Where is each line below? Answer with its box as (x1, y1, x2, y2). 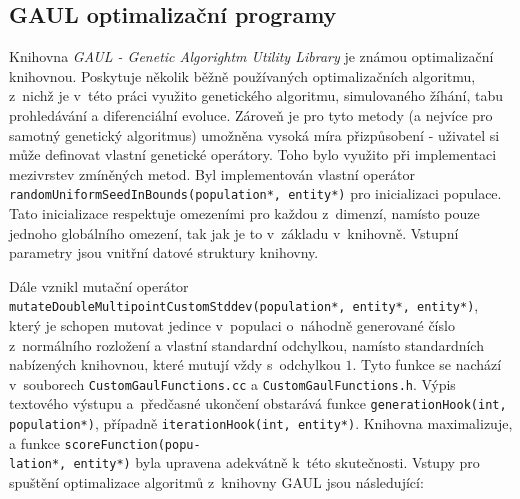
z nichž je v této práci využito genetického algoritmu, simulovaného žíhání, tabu (9, 85, 504, 106)
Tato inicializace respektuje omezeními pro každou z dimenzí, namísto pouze (9, 203, 480, 224)
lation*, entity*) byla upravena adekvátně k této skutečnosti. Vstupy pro (9, 452, 480, 473)
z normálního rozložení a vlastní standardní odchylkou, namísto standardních (9, 334, 484, 355)
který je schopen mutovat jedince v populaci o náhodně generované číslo (9, 315, 455, 336)
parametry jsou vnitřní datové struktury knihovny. (9, 242, 319, 263)
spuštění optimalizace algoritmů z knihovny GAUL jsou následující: (9, 472, 424, 493)
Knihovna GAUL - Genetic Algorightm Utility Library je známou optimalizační (9, 46, 494, 67)
